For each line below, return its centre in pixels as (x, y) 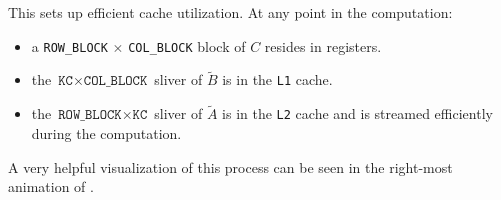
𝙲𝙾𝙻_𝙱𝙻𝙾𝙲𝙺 (115, 81)
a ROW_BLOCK (69, 45)
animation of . (51, 186)
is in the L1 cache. (277, 79)
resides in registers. (323, 45)
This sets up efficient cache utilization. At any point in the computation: (230, 12)
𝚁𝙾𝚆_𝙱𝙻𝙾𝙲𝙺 (90, 115)
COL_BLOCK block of (187, 45)
